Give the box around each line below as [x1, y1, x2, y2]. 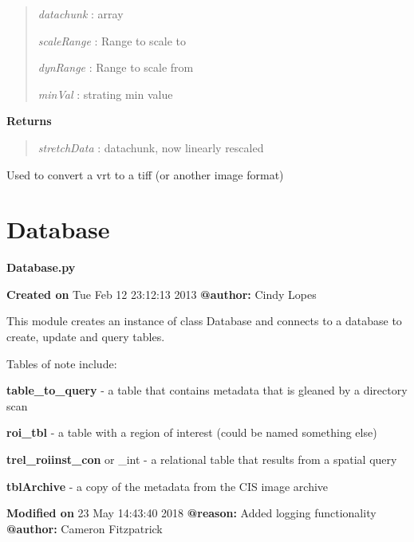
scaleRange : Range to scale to [37, 32, 187, 49]
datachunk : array [37, 6, 124, 22]
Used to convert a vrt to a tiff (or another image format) [6, 166, 284, 183]
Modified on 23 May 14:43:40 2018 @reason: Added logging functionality [6, 505, 377, 521]
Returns [6, 112, 52, 129]
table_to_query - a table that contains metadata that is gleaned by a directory [6, 382, 408, 399]
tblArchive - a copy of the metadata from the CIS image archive [6, 477, 329, 494]
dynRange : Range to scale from [37, 59, 194, 76]
